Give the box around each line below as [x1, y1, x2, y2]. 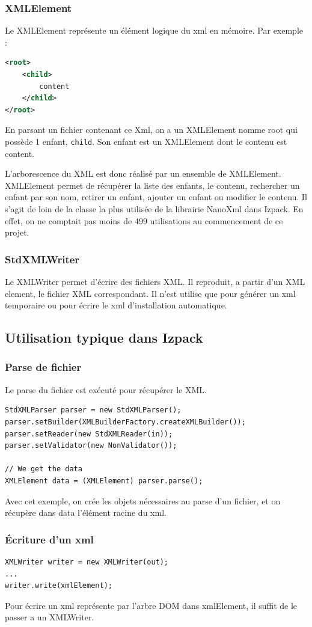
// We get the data [5, 465, 82, 474]
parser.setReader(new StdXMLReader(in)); [5, 429, 173, 438]
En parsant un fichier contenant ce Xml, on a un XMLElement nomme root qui [5, 123, 298, 136]
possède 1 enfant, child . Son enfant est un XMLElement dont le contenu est [5, 135, 287, 147]
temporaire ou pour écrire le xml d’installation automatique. [5, 299, 227, 311]
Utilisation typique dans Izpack [5, 328, 203, 347]
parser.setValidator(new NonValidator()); [5, 441, 177, 450]
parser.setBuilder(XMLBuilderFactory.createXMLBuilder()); [5, 417, 246, 426]
